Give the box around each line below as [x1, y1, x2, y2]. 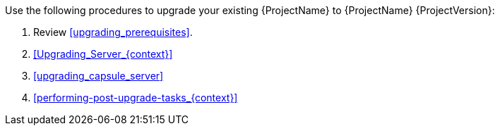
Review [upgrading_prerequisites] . [33, 26, 193, 38]
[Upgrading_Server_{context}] [33, 48, 173, 60]
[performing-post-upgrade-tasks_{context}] [33, 92, 238, 104]
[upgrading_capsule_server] [33, 70, 164, 82]
